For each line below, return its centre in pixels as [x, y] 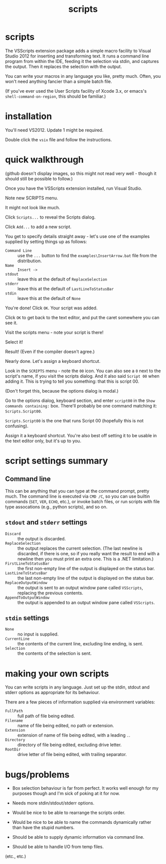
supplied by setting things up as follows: [46, 241]
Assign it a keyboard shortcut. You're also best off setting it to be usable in [81, 435]
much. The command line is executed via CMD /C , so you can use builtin [78, 496]
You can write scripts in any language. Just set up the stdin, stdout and [77, 687]
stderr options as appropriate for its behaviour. [53, 692]
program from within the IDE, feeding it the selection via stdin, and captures [82, 61]
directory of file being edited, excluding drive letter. [70, 745]
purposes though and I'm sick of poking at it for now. [66, 794]
